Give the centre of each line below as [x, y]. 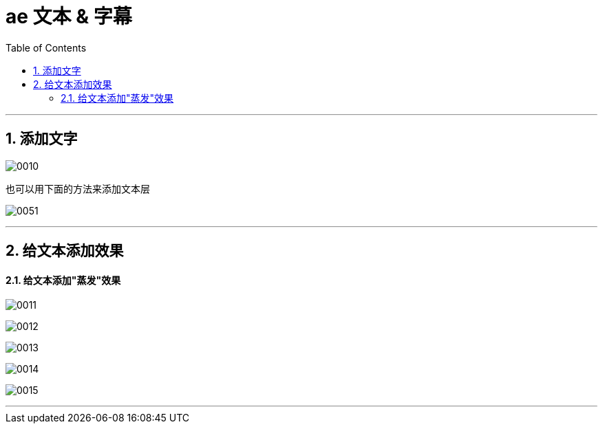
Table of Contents [46, 47]
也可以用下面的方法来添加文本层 [78, 188]
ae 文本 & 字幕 [69, 16]
